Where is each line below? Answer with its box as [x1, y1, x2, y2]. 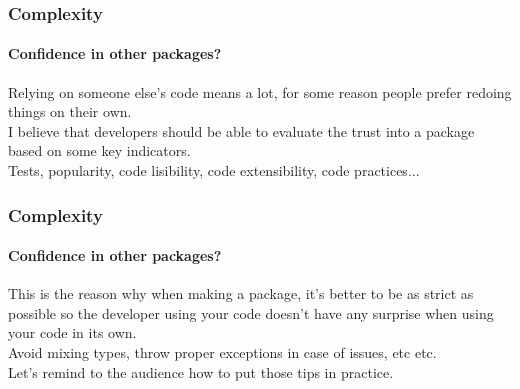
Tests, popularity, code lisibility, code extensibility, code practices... [8, 160, 420, 181]
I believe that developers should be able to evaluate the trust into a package [8, 120, 475, 141]
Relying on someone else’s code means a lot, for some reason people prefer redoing [8, 81, 512, 102]
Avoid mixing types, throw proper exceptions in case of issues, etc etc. [8, 342, 437, 363]
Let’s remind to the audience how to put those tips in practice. [8, 361, 394, 382]
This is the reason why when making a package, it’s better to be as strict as [8, 283, 474, 304]
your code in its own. [8, 322, 137, 343]
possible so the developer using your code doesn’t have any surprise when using [8, 302, 494, 323]
